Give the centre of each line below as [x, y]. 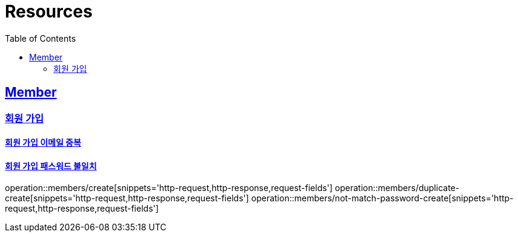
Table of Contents [41, 38]
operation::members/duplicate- [397, 188]
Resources [49, 11]
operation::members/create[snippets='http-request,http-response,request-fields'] [169, 188]
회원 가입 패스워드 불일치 [51, 166]
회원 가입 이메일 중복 [43, 143]
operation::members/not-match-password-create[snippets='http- [382, 198]
